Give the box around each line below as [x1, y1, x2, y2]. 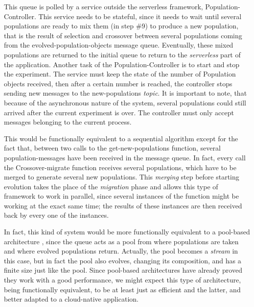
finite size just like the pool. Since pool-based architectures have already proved [4, 265, 242, 275]
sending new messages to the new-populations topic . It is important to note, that [4, 88, 247, 98]
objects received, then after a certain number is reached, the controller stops [4, 78, 232, 88]
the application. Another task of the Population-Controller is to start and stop [4, 59, 239, 69]
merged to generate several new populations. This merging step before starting [4, 172, 239, 182]
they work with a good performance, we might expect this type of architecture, [4, 275, 241, 285]
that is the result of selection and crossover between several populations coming [4, 30, 242, 40]
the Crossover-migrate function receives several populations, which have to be [4, 162, 236, 172]
